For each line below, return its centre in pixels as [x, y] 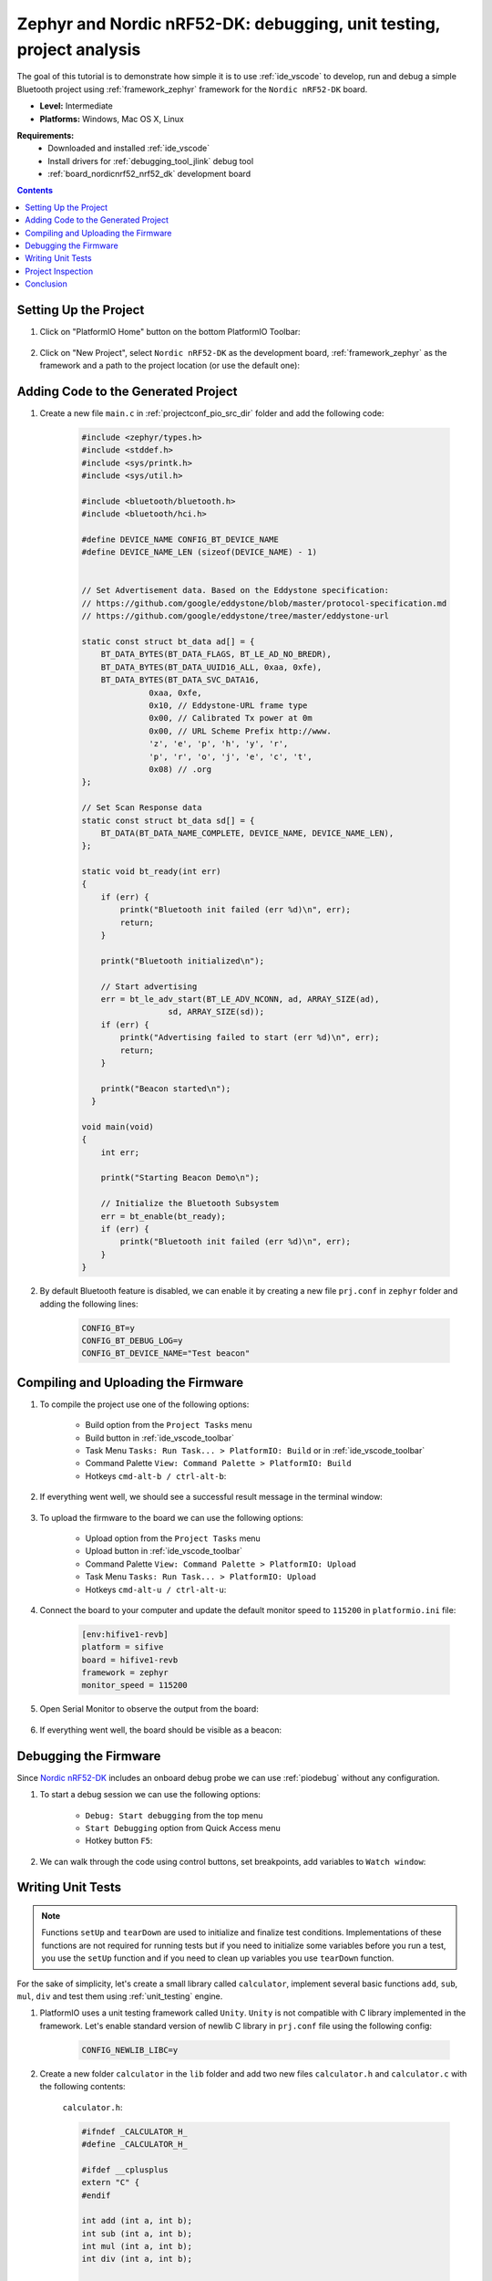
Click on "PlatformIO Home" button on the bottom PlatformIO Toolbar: [170, 332]
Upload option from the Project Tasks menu [173, 1538]
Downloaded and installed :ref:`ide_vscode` [128, 148]
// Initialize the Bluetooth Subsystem [190, 1203]
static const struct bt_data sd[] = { [168, 820]
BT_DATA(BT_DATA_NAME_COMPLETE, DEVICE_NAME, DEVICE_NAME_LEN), [247, 833]
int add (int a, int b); [137, 2221]
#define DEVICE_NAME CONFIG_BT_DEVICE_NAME [180, 539]
